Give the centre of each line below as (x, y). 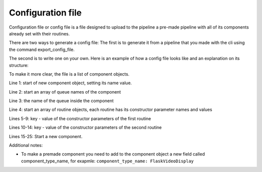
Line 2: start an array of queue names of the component (65, 92)
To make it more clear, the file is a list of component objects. (69, 74)
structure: (19, 65)
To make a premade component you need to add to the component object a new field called (113, 154)
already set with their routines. (39, 33)
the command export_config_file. (42, 49)
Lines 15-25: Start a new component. (46, 136)
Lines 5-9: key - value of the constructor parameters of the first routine (80, 118)
